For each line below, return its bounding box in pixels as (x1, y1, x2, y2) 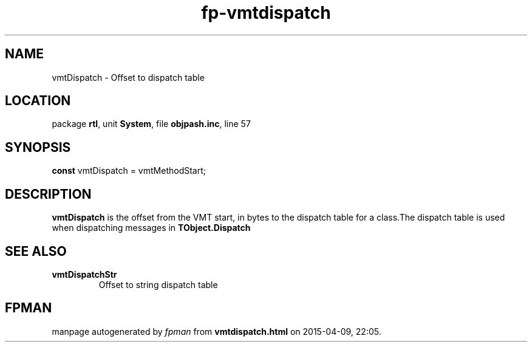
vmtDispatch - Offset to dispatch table (52, 72, 205, 83)
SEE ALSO (5, 243, 67, 259)
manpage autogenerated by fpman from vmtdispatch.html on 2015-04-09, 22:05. (52, 326, 381, 337)
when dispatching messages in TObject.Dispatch (52, 222, 251, 233)
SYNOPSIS (5, 139, 71, 155)
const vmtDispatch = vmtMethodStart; (52, 165, 206, 176)
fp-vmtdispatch (201, 2, 331, 23)
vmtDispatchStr (52, 269, 117, 280)
